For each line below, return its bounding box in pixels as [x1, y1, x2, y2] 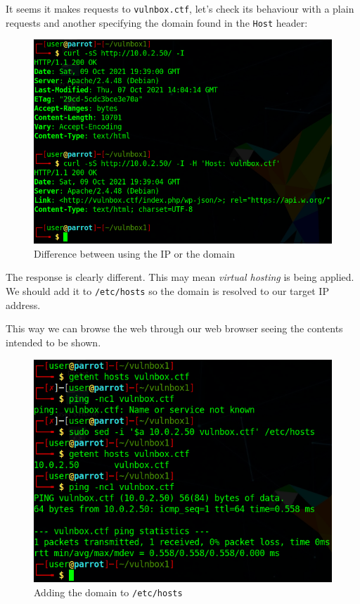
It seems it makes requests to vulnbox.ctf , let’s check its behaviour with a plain [6, 1, 354, 15]
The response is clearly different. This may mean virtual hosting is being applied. [6, 270, 354, 284]
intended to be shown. [6, 334, 101, 349]
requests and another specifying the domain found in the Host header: [6, 15, 308, 30]
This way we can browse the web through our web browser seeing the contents [6, 321, 343, 336]
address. [6, 297, 41, 312]
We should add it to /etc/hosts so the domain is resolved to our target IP [6, 284, 329, 298]
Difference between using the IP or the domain [34, 246, 235, 260]
